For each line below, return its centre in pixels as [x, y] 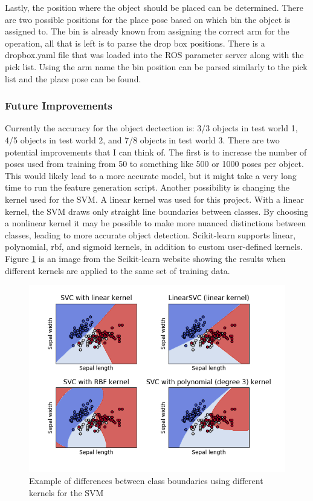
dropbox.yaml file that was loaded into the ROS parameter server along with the [154, 55]
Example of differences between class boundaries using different [146, 480]
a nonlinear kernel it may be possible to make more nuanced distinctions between [156, 223]
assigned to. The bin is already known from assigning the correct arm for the [147, 31]
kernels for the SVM [66, 492]
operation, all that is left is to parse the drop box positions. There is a [135, 43]
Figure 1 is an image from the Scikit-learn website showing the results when [145, 258]
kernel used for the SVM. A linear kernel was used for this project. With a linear [154, 199]
